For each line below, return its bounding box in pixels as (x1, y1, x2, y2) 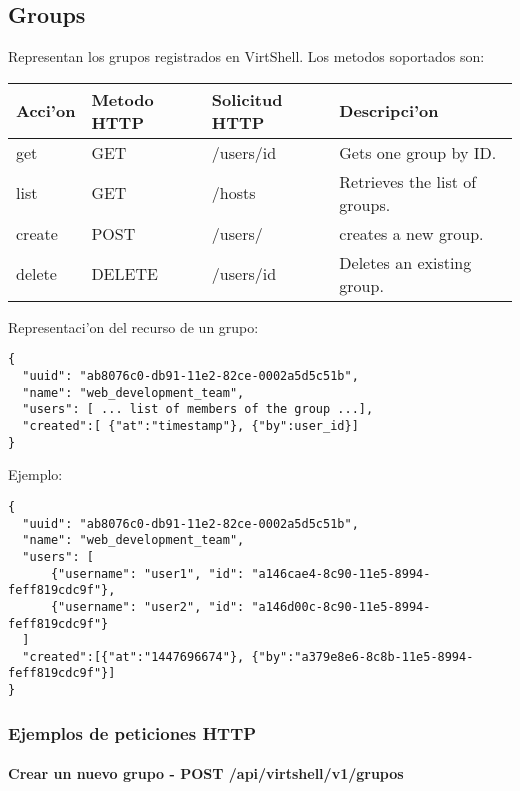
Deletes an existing (339, 250, 472, 274)
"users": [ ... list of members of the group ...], (22, 402, 374, 417)
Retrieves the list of (339, 169, 477, 193)
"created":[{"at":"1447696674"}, (22, 649, 245, 664)
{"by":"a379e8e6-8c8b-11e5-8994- (251, 649, 474, 664)
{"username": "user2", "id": (50, 599, 245, 614)
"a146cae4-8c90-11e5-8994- (251, 566, 431, 581)
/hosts (211, 181, 256, 205)
